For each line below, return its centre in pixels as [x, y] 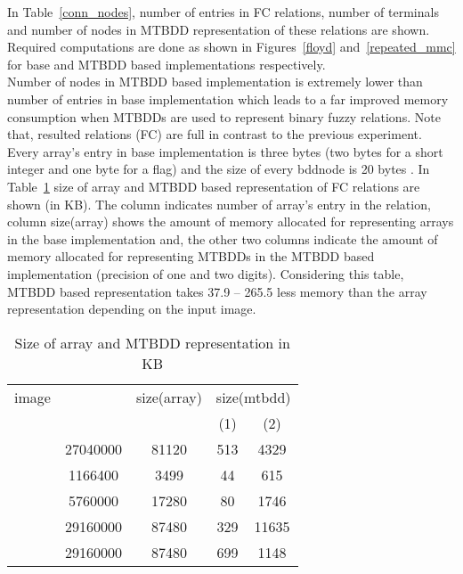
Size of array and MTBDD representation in [152, 342]
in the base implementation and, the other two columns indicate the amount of [223, 238]
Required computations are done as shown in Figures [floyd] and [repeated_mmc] [231, 47]
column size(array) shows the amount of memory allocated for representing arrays [231, 221]
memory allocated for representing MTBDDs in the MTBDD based [191, 256]
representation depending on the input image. [132, 309]
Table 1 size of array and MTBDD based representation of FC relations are [214, 186]
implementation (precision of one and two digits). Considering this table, [206, 273]
